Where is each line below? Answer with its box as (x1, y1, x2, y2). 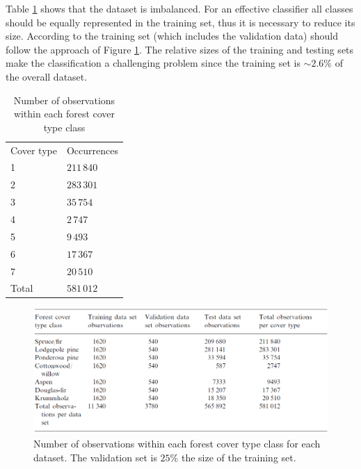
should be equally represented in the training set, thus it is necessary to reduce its (6, 15, 355, 29)
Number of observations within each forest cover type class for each (33, 436, 321, 450)
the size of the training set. (181, 450, 296, 464)
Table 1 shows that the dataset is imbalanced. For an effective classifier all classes (6, 1, 353, 15)
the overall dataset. (6, 69, 88, 83)
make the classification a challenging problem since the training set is (6, 56, 300, 70)
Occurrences (66, 142, 118, 157)
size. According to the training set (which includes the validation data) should (6, 28, 338, 43)
